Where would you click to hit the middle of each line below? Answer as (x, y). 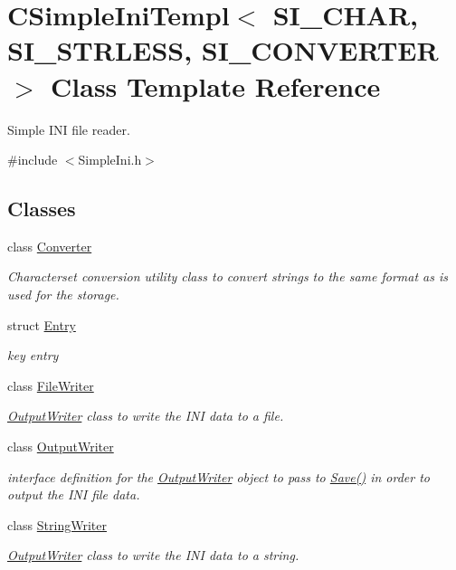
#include (33, 160)
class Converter (50, 246)
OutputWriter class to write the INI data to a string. (153, 555)
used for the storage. (63, 294)
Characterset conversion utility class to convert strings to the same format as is (228, 276)
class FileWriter (51, 385)
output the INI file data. (74, 494)
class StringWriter (57, 524)
